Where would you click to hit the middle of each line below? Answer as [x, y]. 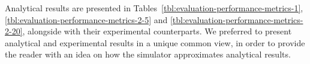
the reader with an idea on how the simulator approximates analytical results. [148, 54]
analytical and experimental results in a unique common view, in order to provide [155, 42]
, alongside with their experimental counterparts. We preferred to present [157, 31]
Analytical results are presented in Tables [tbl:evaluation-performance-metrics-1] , [154, 8]
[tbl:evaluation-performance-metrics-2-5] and [86, 19]
